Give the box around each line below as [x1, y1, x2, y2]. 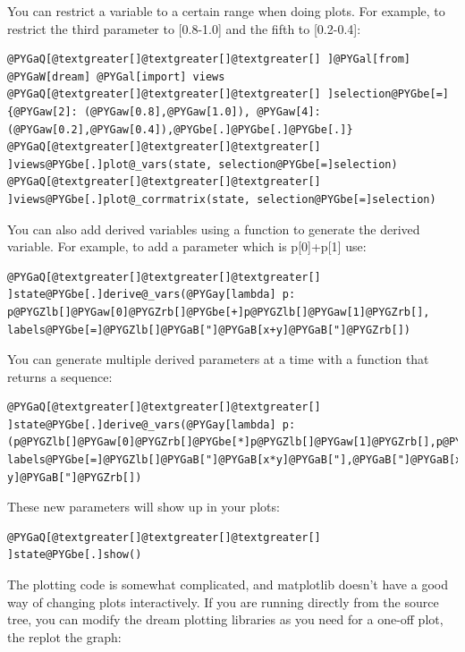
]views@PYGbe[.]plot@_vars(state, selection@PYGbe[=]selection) [7, 157, 398, 171]
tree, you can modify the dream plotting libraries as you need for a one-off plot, [7, 610, 444, 629]
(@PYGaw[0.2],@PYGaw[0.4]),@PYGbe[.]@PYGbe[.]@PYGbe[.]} [7, 123, 353, 136]
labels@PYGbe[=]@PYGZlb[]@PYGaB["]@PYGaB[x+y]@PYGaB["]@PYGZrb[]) [7, 323, 411, 336]
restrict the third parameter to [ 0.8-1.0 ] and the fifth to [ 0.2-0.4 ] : [7, 19, 361, 38]
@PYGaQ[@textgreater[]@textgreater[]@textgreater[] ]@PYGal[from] [7, 53, 411, 66]
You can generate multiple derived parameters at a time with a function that [7, 350, 429, 368]
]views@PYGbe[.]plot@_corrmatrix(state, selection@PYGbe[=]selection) [7, 192, 436, 206]
